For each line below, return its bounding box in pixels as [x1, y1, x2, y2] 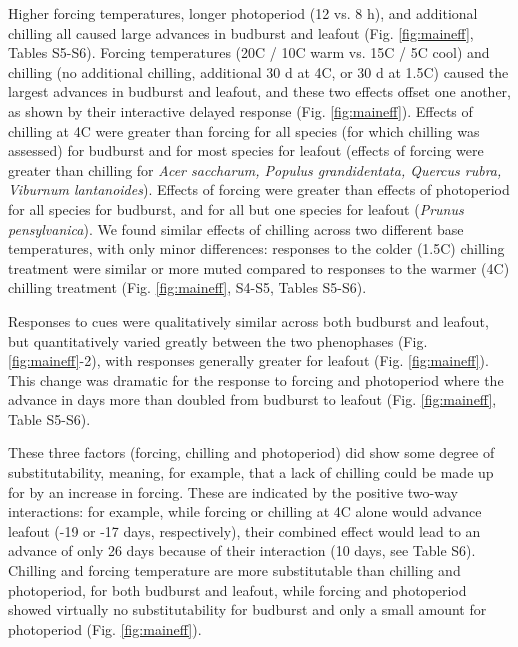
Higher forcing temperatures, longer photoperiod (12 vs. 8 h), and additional [8, 3, 478, 23]
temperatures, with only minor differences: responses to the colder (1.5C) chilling [8, 238, 505, 259]
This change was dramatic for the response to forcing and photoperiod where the [8, 369, 504, 390]
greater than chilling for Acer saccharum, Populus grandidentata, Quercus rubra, [8, 159, 502, 180]
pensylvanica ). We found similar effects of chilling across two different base [8, 218, 464, 239]
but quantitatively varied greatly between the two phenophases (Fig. [8, 330, 428, 351]
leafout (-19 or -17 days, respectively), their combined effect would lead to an [8, 520, 481, 541]
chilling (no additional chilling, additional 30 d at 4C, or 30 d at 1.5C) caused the [8, 61, 509, 82]
